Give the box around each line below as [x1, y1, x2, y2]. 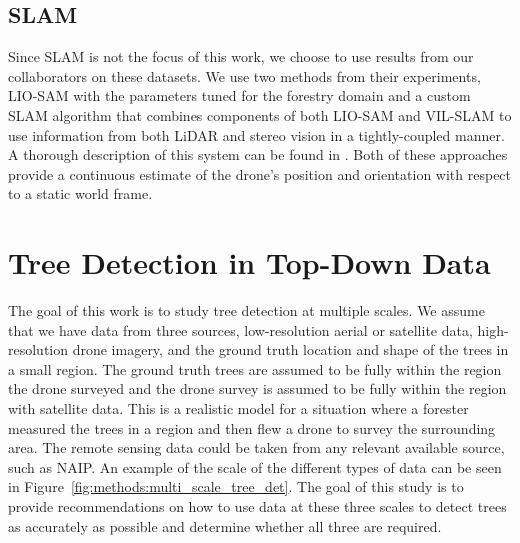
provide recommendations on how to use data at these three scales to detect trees [8, 496, 507, 517]
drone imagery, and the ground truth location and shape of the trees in [72, 339, 509, 360]
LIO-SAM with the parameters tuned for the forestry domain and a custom [8, 85, 471, 106]
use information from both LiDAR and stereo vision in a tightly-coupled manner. [8, 124, 505, 145]
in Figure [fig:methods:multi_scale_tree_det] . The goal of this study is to [8, 476, 464, 497]
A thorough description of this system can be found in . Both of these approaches [8, 144, 508, 165]
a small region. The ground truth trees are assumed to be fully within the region [8, 358, 502, 379]
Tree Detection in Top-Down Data [8, 242, 491, 283]
